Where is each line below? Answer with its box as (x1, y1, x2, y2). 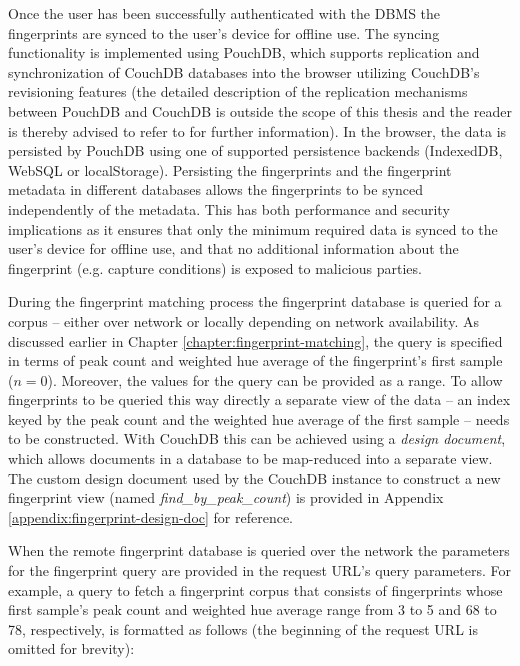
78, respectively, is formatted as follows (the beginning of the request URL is (8, 618, 478, 639)
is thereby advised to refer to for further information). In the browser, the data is (8, 120, 507, 141)
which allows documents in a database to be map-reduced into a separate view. (8, 448, 493, 469)
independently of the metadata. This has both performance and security (8, 198, 450, 219)
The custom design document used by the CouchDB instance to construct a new (8, 467, 501, 488)
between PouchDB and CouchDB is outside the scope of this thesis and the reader (8, 100, 512, 121)
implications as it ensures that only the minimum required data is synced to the (8, 218, 498, 239)
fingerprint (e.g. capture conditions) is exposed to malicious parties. (8, 257, 422, 278)
